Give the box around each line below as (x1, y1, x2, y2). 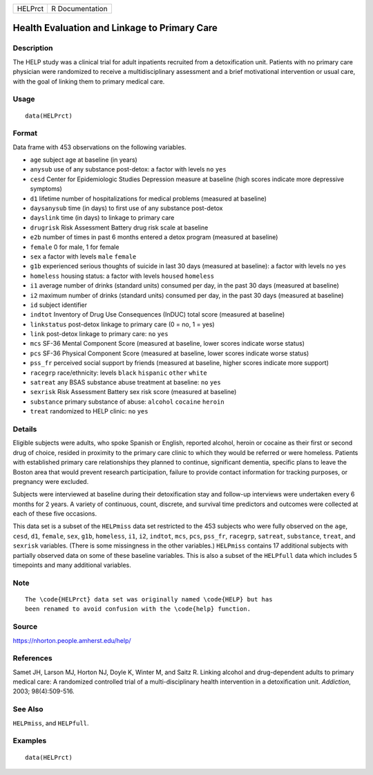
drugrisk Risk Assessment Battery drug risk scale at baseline (30, 223, 209, 232)
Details (12, 424, 37, 433)
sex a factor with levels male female (30, 252, 137, 261)
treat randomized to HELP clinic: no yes (30, 407, 149, 415)
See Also (12, 704, 44, 714)
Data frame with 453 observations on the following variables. (12, 142, 186, 151)
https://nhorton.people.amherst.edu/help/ (12, 636, 131, 644)
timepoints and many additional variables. (12, 561, 131, 570)
